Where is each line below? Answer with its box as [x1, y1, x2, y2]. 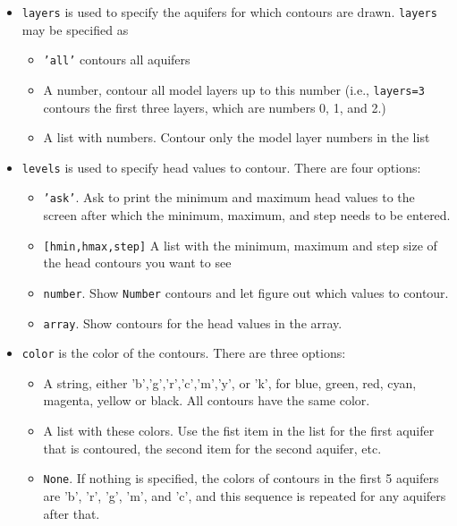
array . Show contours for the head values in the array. [43, 313, 343, 332]
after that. [43, 504, 100, 522]
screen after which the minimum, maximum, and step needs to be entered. [43, 206, 451, 225]
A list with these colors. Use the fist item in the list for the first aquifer [43, 421, 435, 440]
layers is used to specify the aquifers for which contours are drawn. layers [21, 3, 437, 21]
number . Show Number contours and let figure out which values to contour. [43, 283, 449, 301]
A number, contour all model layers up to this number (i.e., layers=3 [43, 80, 425, 98]
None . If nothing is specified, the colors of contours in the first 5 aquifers [43, 469, 439, 488]
